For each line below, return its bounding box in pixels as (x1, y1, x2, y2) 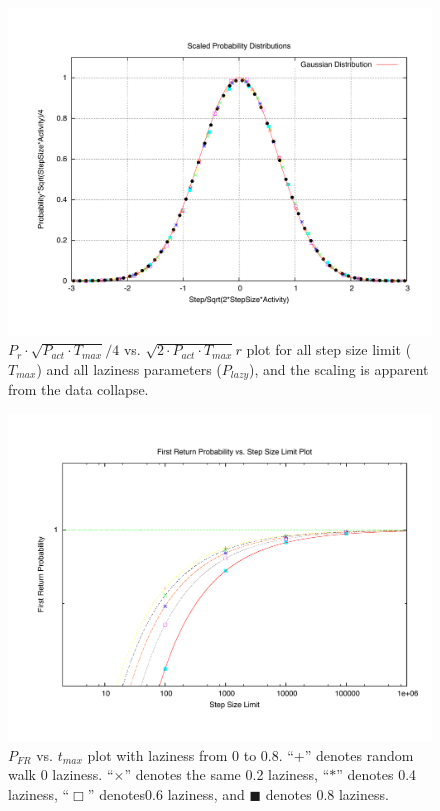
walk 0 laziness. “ (8, 764, 114, 785)
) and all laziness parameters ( (36, 358, 222, 379)
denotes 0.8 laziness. (265, 784, 389, 805)
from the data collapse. (8, 379, 149, 400)
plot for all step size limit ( (246, 339, 412, 360)
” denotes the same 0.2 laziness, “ (124, 764, 330, 785)
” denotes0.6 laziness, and (87, 784, 245, 805)
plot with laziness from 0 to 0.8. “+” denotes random (87, 744, 414, 765)
